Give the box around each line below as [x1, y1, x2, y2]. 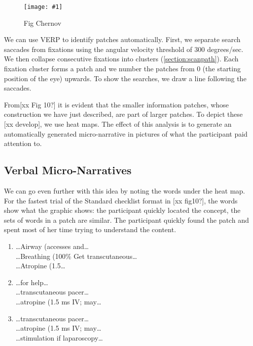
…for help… [15, 277, 48, 287]
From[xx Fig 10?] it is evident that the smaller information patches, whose [4, 99, 229, 109]
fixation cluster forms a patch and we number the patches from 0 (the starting [4, 63, 241, 74]
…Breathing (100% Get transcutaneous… [15, 250, 137, 261]
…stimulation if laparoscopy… [15, 332, 103, 343]
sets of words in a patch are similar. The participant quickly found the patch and [4, 214, 249, 225]
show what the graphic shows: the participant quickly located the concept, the [4, 205, 241, 215]
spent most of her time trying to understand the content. [4, 224, 176, 235]
